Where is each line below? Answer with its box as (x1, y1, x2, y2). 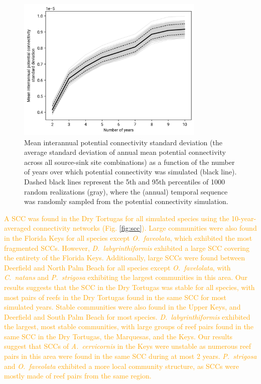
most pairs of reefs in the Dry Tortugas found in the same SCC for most (4, 292, 227, 302)
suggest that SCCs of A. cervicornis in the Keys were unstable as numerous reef (4, 341, 251, 351)
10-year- (231, 213, 256, 223)
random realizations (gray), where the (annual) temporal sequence (24, 186, 228, 197)
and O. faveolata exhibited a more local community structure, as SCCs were (4, 360, 239, 371)
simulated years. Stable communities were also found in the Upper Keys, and (4, 302, 241, 312)
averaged (4, 223, 31, 233)
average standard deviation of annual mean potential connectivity (24, 147, 226, 157)
